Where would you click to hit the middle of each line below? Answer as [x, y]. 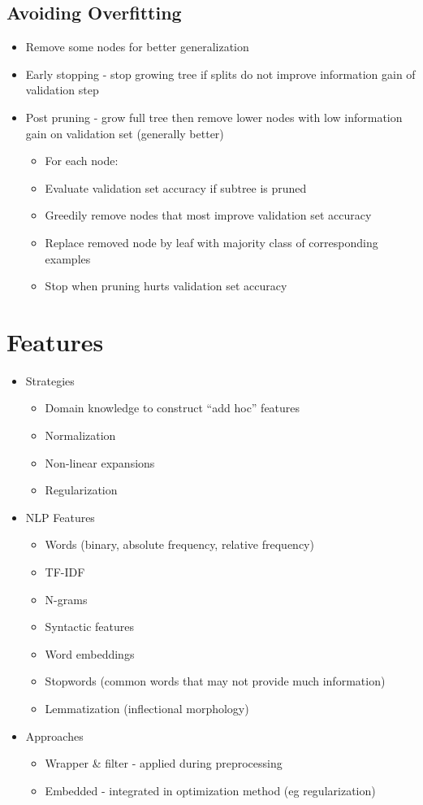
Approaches [54, 735]
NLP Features [60, 517]
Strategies [50, 380]
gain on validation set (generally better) [125, 133]
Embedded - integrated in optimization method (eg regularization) [210, 790]
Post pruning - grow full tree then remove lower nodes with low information [214, 117]
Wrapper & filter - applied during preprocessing [164, 763]
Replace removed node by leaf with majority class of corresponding [211, 242]
